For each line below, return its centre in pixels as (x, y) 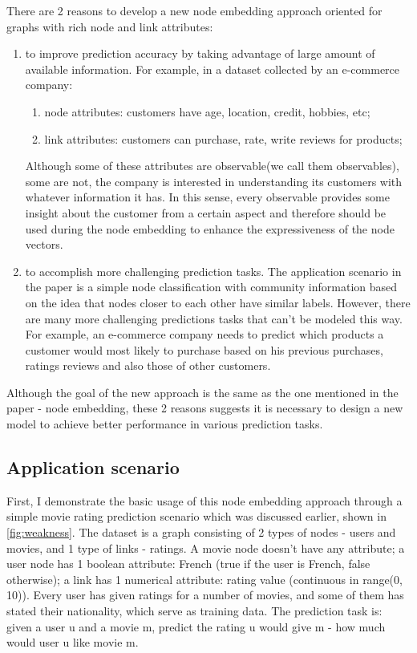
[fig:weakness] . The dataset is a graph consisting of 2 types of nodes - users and (201, 532)
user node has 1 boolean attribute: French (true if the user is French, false (188, 564)
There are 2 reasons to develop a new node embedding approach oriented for (194, 10)
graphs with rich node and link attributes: (110, 26)
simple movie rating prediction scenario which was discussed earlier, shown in (196, 516)
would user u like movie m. (73, 642)
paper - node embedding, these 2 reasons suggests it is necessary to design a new (205, 408)
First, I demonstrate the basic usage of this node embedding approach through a (204, 500)
